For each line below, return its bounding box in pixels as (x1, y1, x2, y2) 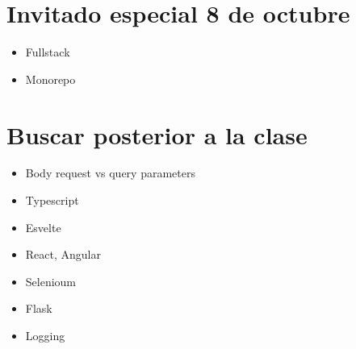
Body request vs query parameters (25, 164, 195, 181)
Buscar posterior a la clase (6, 118, 308, 151)
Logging (25, 327, 65, 343)
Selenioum (25, 272, 77, 289)
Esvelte (25, 218, 61, 235)
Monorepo (25, 70, 76, 87)
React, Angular (25, 246, 101, 263)
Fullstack (25, 44, 70, 60)
